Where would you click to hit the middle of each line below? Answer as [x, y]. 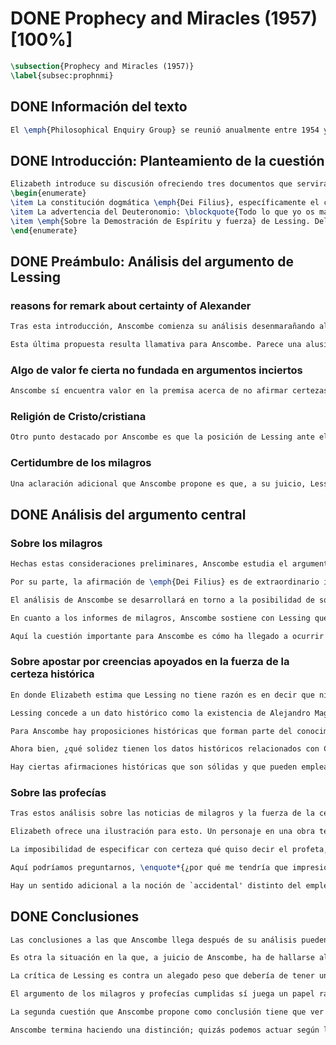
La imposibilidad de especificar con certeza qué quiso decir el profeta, [169, 850]
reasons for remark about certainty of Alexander [131, 305]
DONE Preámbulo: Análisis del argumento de [152, 261]
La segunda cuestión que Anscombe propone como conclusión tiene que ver [167, 1012]
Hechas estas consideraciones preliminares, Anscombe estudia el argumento [171, 564]
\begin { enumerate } [48, 193]
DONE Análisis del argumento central [128, 514]
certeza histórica [52, 674]
